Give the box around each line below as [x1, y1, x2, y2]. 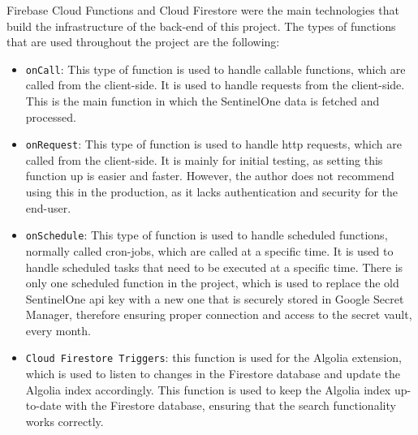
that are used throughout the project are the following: [6, 33, 280, 50]
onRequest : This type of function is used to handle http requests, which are [25, 136, 402, 153]
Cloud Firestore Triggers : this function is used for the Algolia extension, [25, 349, 402, 366]
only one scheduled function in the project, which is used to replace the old [25, 274, 399, 291]
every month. [25, 321, 91, 338]
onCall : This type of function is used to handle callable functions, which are [25, 60, 406, 77]
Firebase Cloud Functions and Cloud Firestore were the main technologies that [6, 2, 400, 18]
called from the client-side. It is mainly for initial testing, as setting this [25, 151, 383, 168]
